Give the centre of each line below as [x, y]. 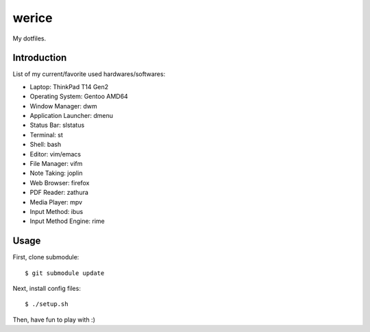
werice [33, 18]
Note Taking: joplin [56, 173]
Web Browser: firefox [60, 182]
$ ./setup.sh [47, 304]
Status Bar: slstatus [57, 125]
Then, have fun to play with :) [54, 320]
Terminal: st [46, 134]
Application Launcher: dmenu [71, 116]
